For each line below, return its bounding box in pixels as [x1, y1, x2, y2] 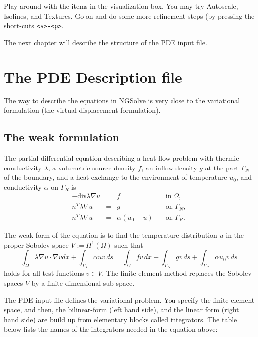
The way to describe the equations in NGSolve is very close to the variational [4, 95, 240, 105]
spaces [4, 278, 23, 288]
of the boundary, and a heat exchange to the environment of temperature [4, 172, 227, 182]
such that [114, 239, 143, 250]
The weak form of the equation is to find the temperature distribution [4, 230, 217, 240]
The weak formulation [4, 129, 119, 145]
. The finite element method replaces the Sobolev [102, 268, 252, 278]
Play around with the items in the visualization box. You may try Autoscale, [4, 1, 238, 11]
